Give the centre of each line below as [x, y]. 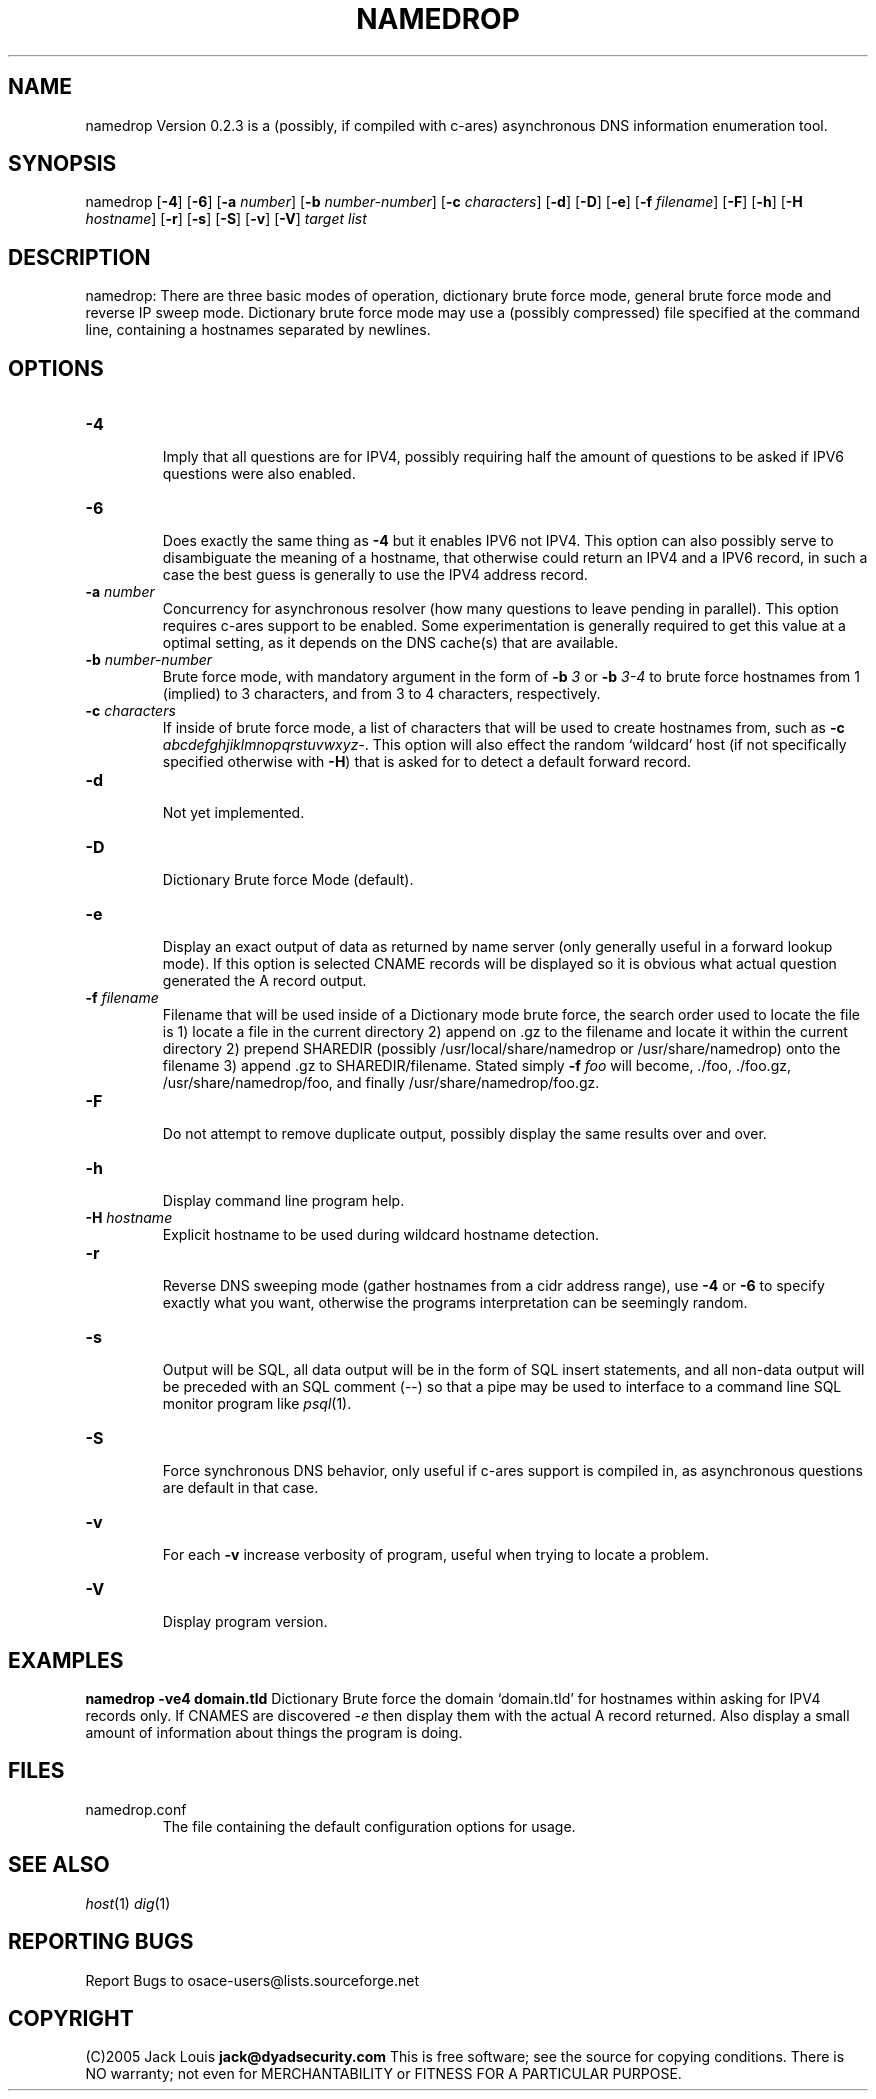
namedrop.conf [136, 1809]
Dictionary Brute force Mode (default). [288, 880]
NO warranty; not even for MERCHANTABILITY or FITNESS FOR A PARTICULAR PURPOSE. [383, 2074]
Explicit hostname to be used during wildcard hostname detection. [380, 1235]
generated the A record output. [264, 981]
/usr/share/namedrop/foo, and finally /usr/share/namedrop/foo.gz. [381, 1083]
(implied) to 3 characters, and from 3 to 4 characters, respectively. [381, 694]
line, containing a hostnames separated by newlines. [258, 330]
